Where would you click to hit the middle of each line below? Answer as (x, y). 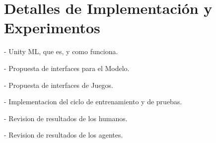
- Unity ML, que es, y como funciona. (61, 51)
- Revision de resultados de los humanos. (66, 118)
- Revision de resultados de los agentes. (64, 135)
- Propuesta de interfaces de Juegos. (59, 85)
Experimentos (52, 28)
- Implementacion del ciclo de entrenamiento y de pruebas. (93, 102)
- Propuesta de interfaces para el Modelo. (67, 68)
